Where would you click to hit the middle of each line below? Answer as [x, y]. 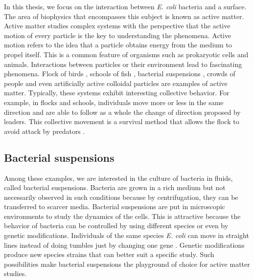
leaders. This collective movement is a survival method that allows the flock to [122, 121]
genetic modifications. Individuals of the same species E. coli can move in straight [127, 235]
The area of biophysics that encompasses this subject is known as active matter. [124, 16]
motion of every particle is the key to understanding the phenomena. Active [118, 35]
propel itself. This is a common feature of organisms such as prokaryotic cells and [126, 54]
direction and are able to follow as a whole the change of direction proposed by [122, 112]
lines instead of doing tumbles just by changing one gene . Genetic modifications [124, 245]
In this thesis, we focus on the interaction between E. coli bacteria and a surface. [125, 6]
